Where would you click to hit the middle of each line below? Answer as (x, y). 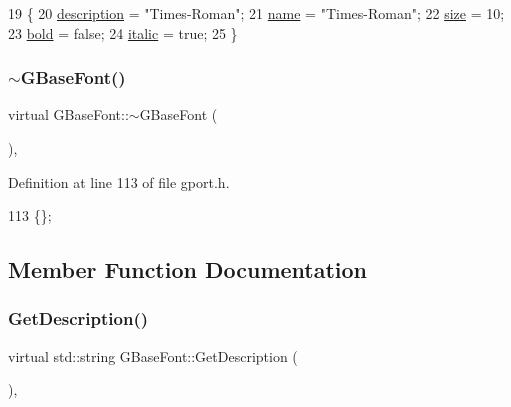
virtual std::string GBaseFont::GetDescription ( (153, 355)
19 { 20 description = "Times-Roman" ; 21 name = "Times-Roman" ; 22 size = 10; (256, 13)
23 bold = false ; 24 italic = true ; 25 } (123, 32)
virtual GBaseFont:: (68, 114)
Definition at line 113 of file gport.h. (119, 181)
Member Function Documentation (188, 269)
